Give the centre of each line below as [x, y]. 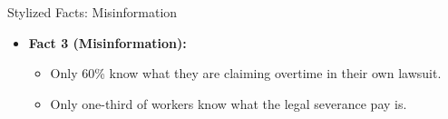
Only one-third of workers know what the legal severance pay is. [229, 103]
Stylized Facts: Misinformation [93, 12]
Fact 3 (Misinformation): [107, 42]
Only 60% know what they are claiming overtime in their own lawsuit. [246, 73]
